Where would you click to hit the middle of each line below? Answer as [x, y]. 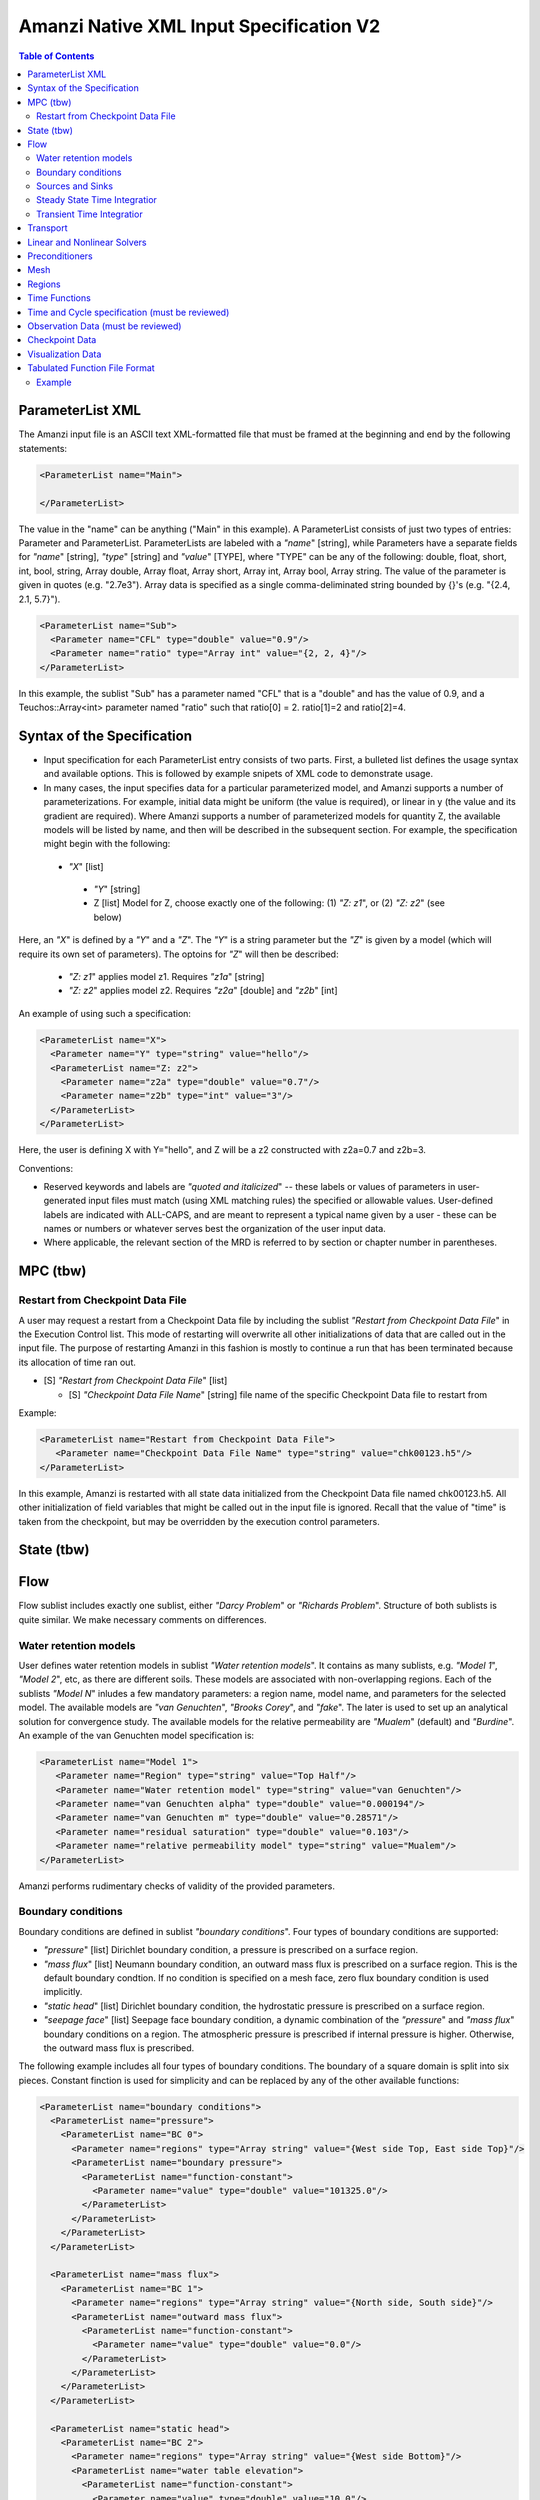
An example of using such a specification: [105, 1013]
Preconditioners [60, 256]
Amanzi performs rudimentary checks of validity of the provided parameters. [176, 1886]
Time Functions [59, 298]
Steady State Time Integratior [96, 200]
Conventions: [46, 1168]
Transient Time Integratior [90, 214]
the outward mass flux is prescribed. [119, 2047]
